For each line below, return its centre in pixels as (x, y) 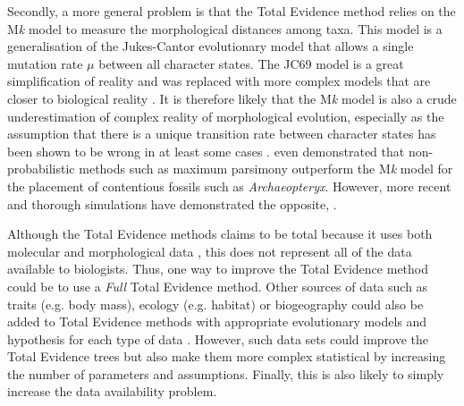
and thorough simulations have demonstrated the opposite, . (172, 203)
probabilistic (41, 169)
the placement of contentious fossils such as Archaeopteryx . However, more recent (229, 186)
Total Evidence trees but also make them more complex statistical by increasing (227, 356)
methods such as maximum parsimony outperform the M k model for (266, 169)
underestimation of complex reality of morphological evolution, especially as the (226, 116)
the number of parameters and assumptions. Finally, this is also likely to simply (226, 373)
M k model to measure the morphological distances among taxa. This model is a (225, 28)
